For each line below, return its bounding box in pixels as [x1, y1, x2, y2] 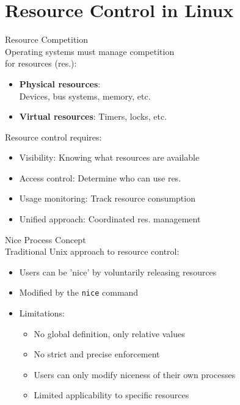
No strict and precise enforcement [34, 348, 160, 360]
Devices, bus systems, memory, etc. [19, 89, 151, 102]
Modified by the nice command [19, 286, 139, 299]
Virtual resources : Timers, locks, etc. [19, 110, 167, 123]
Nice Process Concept [5, 233, 86, 246]
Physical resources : [19, 77, 101, 90]
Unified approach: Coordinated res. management [19, 213, 201, 225]
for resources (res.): [5, 57, 77, 70]
